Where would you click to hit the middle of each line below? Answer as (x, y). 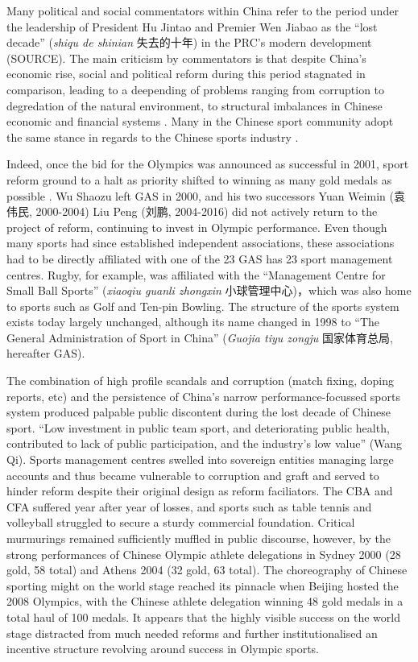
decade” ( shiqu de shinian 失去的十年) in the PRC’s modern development (189, 42)
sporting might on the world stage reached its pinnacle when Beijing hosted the (203, 585)
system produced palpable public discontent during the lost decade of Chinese (199, 412)
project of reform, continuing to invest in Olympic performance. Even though (197, 227)
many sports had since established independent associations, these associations (201, 243)
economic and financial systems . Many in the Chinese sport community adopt (200, 121)
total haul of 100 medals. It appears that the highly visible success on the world (203, 616)
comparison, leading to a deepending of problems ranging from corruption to (196, 89)
